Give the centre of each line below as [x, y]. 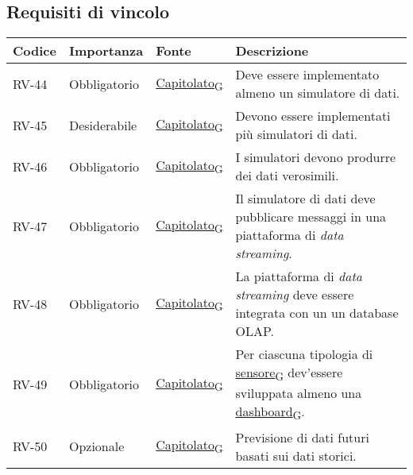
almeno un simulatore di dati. [318, 93]
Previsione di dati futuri [302, 437]
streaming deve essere [295, 295]
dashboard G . [270, 413]
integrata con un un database [317, 313]
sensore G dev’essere [289, 374]
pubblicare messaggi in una [311, 217]
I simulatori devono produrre [316, 157]
